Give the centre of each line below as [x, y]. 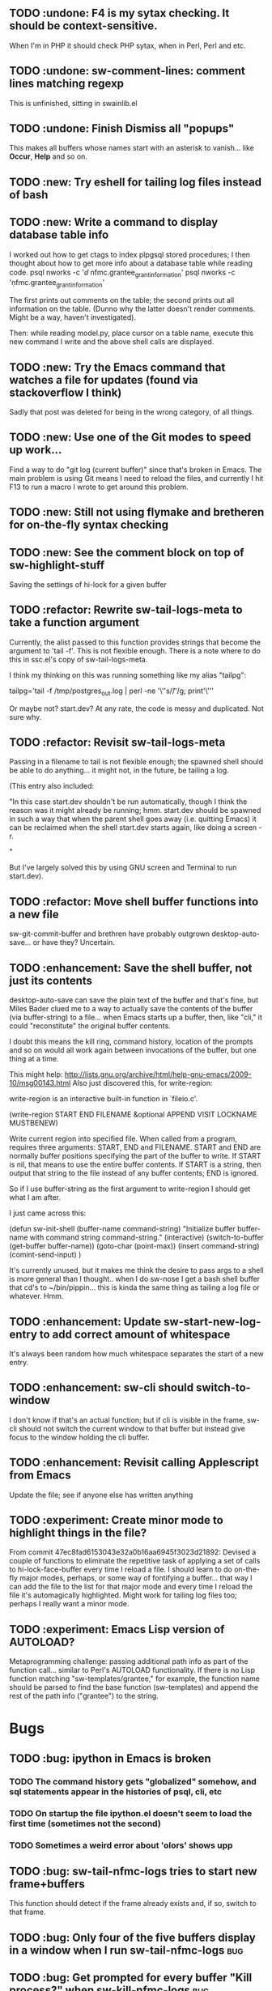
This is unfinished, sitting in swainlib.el [73, 103]
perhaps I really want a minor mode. [69, 1604]
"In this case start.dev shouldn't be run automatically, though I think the [128, 802]
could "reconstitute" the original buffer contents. [90, 1026]
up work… [36, 450]
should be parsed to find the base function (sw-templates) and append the [134, 1687]
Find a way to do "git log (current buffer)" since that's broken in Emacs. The [136, 470]
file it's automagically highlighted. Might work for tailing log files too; [123, 1595]
